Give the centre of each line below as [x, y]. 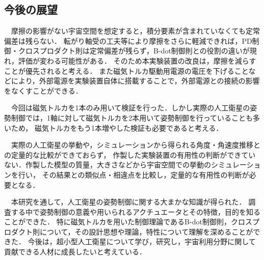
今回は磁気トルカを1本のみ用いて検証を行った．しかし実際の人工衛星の [130, 108]
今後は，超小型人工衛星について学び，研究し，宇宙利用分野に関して [142, 241]
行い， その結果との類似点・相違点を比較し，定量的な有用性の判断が [134, 174]
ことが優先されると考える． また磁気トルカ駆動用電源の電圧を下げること [126, 70]
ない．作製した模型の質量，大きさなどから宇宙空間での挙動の [108, 165]
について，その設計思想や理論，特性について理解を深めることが [146, 231]
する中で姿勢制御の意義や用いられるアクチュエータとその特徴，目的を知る [136, 211]
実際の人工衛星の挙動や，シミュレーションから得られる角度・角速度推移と [136, 145]
